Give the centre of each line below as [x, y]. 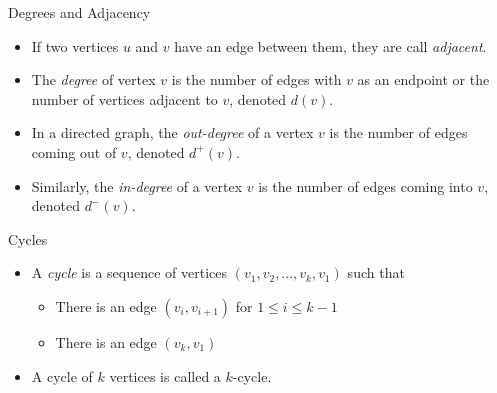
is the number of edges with [256, 79]
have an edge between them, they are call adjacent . [330, 45]
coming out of [74, 151]
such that [376, 272]
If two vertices [75, 45]
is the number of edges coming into [365, 185]
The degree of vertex [93, 79]
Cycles [28, 238]
